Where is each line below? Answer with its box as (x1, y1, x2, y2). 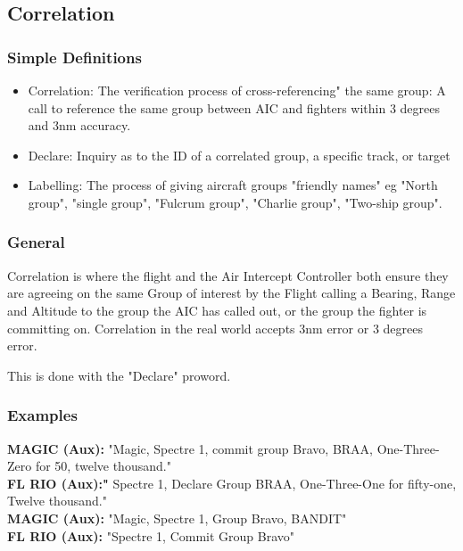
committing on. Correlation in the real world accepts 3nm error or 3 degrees (7, 318, 423, 337)
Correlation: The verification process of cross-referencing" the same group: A (28, 81, 446, 99)
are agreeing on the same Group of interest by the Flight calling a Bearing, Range (7, 284, 456, 302)
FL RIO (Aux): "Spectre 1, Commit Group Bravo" (7, 526, 295, 545)
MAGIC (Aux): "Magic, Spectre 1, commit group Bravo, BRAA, (7, 439, 373, 457)
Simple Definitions (7, 45, 142, 68)
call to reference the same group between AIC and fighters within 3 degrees (28, 98, 440, 117)
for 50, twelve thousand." (35, 456, 171, 475)
